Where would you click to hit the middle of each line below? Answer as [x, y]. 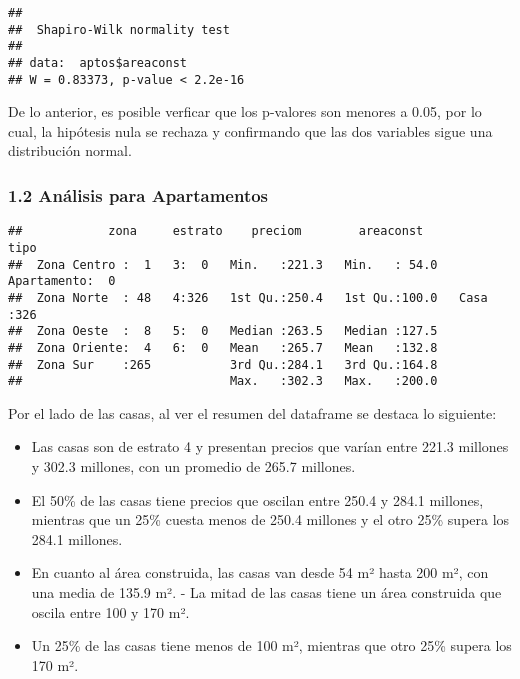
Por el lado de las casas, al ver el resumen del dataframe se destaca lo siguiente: [252, 412]
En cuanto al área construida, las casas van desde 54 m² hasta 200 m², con [260, 572]
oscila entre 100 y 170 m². [110, 611]
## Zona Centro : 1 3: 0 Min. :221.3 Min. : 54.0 [223, 264]
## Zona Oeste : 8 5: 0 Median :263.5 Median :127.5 [223, 331]
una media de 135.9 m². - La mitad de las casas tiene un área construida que [266, 592]
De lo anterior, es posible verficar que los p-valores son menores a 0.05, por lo [245, 111]
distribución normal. [70, 150]
